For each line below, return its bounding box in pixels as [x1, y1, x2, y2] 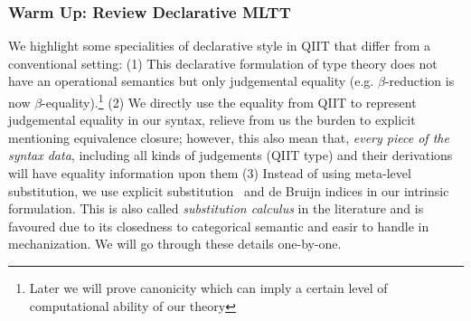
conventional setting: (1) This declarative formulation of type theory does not [8, 53, 438, 72]
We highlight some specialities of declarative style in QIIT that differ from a [8, 36, 431, 55]
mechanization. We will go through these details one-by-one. [8, 234, 342, 253]
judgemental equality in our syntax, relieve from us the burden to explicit [8, 110, 416, 129]
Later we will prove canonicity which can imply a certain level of [29, 279, 388, 297]
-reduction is [384, 71, 455, 90]
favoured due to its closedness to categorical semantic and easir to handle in [8, 216, 429, 235]
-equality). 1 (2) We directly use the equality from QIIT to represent [42, 90, 417, 111]
